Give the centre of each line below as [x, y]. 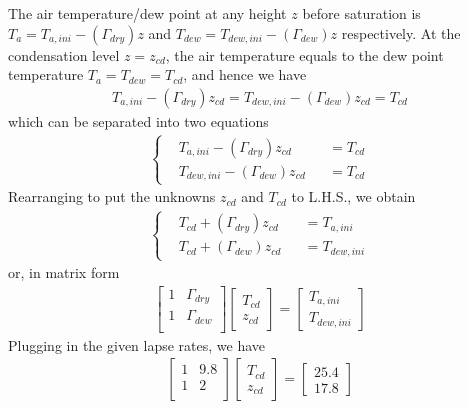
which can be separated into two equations [138, 120]
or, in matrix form [64, 272]
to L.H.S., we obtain [353, 196]
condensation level [64, 54]
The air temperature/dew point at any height [147, 13]
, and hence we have [245, 74]
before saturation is [361, 13]
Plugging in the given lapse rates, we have [137, 344]
